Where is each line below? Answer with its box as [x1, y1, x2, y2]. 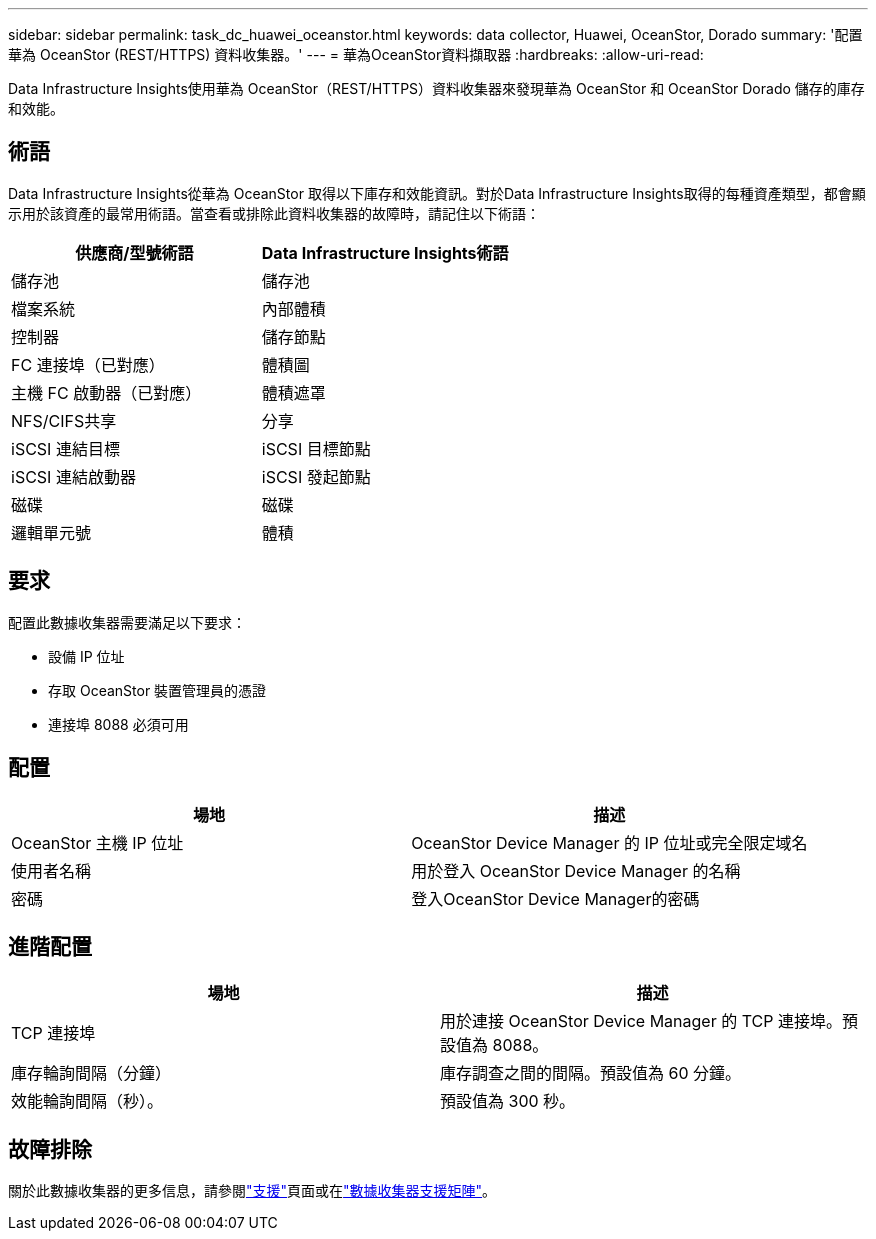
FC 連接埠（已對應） [11, 354, 165, 375]
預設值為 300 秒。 [440, 1091, 576, 1112]
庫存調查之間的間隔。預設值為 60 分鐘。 [440, 1063, 742, 1084]
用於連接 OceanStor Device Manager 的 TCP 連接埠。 [440, 1011, 842, 1032]
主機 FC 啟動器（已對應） [11, 382, 202, 403]
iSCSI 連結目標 [11, 438, 120, 459]
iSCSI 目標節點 [261, 438, 371, 459]
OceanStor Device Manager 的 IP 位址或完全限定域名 [411, 832, 808, 853]
